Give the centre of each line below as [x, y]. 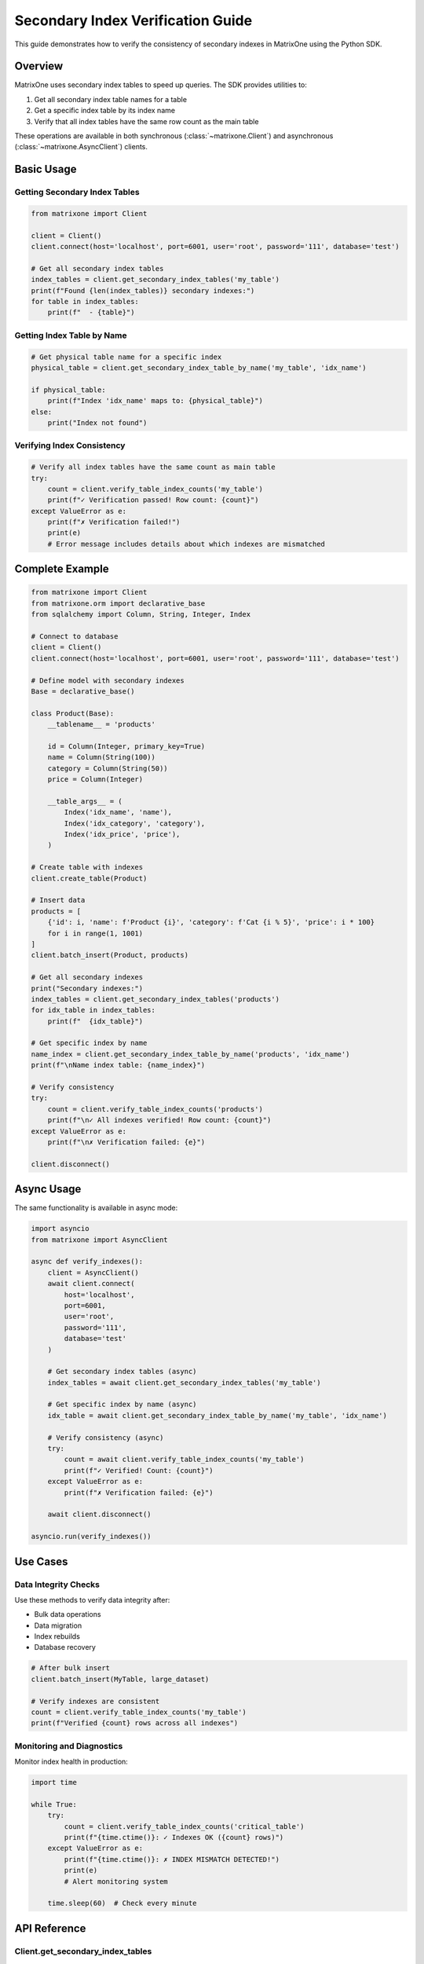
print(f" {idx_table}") [95, 1021]
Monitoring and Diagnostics [69, 1746]
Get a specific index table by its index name [105, 111]
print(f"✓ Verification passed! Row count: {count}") [153, 500]
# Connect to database [75, 636]
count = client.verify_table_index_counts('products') [155, 1109]
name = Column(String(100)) [102, 757]
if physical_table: [68, 390]
